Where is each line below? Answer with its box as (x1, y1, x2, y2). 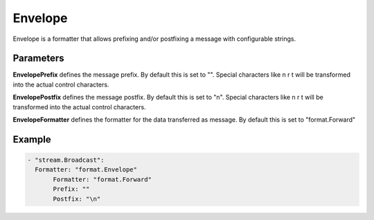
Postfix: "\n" (53, 194, 101, 203)
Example (12, 134, 51, 145)
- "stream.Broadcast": (27, 156, 105, 164)
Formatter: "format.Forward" (53, 175, 152, 183)
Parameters (12, 53, 64, 64)
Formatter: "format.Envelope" (35, 166, 138, 174)
